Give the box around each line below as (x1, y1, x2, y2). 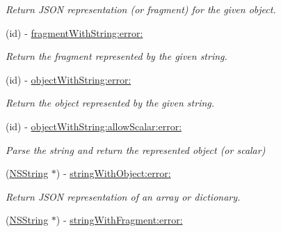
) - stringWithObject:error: (56, 166, 171, 180)
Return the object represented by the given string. (6, 95, 215, 110)
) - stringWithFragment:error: (56, 212, 183, 227)
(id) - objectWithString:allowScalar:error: (6, 118, 182, 133)
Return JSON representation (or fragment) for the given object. (6, 2, 276, 16)
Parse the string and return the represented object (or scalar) (6, 142, 266, 157)
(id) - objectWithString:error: (6, 72, 131, 86)
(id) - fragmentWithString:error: (6, 25, 143, 40)
